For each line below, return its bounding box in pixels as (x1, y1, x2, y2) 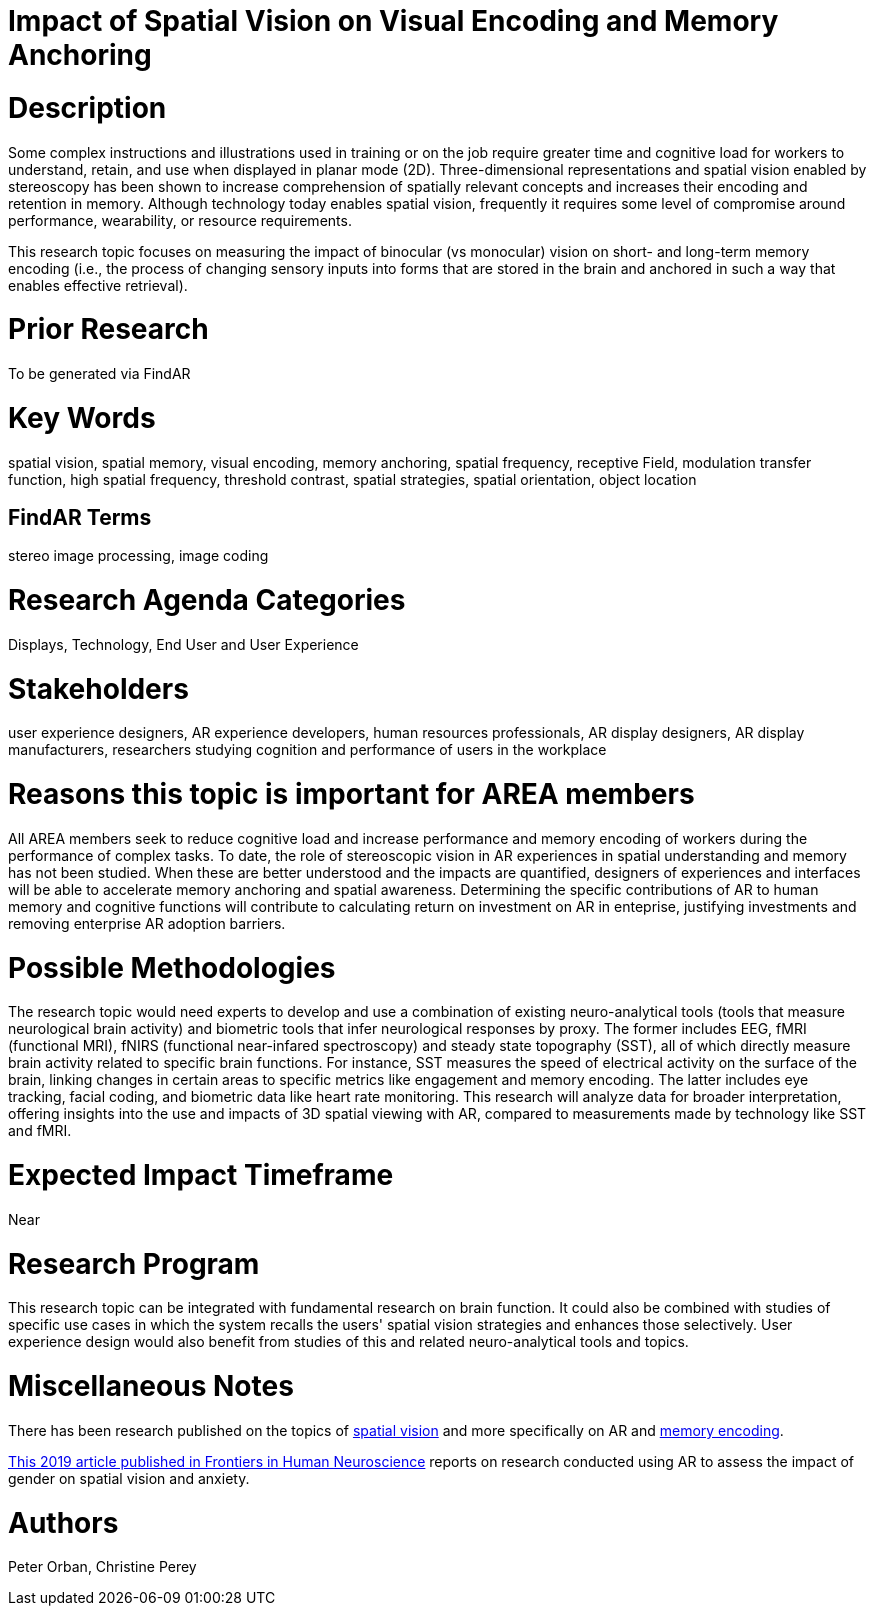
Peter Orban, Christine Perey (8, 1558, 197, 1576)
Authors (8, 1505, 119, 1540)
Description (8, 90, 167, 125)
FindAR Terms (8, 504, 152, 530)
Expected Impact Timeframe (8, 1158, 394, 1193)
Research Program (8, 1246, 260, 1281)
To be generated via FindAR (8, 365, 191, 382)
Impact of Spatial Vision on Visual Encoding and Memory (8, 4, 779, 38)
